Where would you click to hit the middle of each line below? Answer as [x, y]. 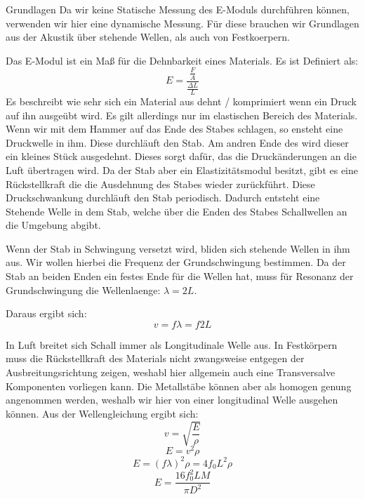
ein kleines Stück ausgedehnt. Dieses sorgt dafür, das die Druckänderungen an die [181, 156]
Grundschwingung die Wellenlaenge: [83, 290]
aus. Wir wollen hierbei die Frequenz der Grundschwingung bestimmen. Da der [176, 262]
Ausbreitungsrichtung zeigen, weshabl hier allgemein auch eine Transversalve [171, 372]
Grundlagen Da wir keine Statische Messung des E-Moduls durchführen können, [178, 9]
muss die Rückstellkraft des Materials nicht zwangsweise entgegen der [155, 358]
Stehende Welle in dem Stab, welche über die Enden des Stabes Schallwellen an [177, 211]
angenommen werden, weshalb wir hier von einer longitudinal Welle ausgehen [172, 400]
